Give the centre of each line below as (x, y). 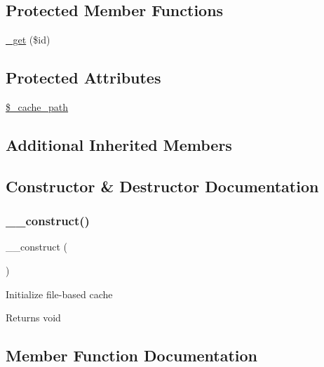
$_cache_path (37, 107)
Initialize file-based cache (59, 294)
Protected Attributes (83, 78)
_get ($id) (28, 40)
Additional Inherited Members (119, 144)
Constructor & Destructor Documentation (162, 186)
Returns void (33, 318)
